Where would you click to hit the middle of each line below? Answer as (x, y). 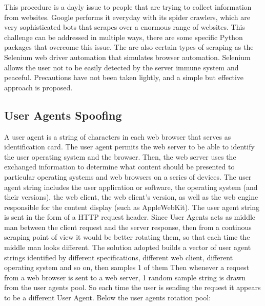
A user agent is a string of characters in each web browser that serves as (118, 136)
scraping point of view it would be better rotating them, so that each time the (127, 237)
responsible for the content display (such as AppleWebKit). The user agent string (132, 207)
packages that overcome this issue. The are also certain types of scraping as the (129, 47)
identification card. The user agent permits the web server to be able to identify (129, 147)
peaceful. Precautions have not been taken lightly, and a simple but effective (124, 77)
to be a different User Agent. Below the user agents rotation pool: (108, 298)
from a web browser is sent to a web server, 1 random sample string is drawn (125, 277)
